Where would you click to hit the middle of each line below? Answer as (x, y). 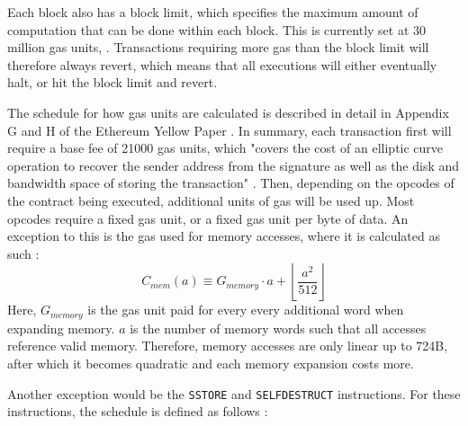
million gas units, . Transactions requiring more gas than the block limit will (218, 47)
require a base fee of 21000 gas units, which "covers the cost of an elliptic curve (225, 148)
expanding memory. (61, 328)
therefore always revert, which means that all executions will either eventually (222, 64)
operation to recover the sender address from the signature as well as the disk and (234, 165)
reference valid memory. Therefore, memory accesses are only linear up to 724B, (228, 346)
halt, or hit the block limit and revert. (112, 82)
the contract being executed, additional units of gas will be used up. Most (211, 200)
